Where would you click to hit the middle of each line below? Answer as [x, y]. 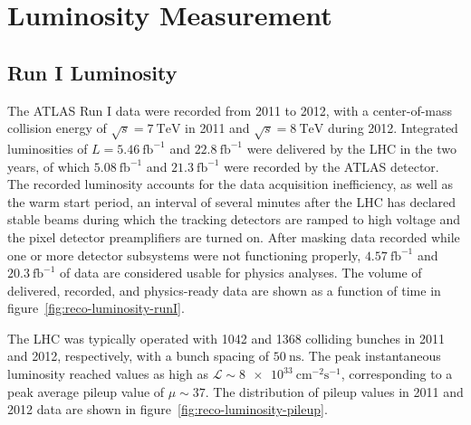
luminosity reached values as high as [108, 374]
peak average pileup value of [86, 391]
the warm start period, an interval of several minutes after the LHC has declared [232, 201]
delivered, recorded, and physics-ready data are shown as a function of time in [224, 290]
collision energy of [57, 128]
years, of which [49, 166]
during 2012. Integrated [393, 128]
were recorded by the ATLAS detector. [332, 166]
